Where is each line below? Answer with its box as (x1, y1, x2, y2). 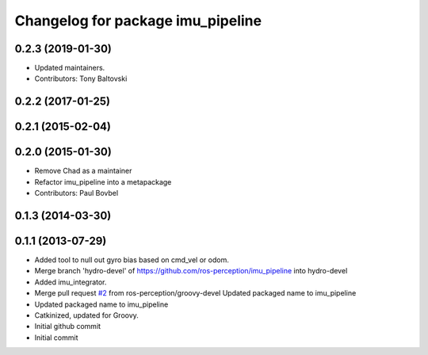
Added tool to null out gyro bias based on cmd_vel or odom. (34, 255, 229, 265)
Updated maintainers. (34, 63, 105, 73)
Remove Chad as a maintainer (34, 166, 132, 176)
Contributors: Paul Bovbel (34, 189, 119, 198)
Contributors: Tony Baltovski (34, 74, 128, 83)
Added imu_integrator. (34, 277, 107, 287)
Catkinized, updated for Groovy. (34, 311, 139, 320)
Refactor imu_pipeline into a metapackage (34, 177, 172, 186)
